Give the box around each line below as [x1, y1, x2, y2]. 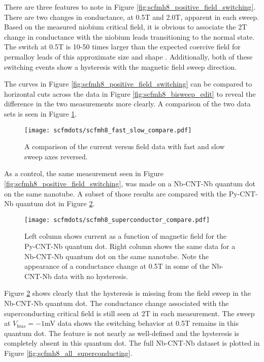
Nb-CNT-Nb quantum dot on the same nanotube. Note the [24, 250, 209, 261]
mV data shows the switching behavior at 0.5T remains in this [45, 318, 239, 328]
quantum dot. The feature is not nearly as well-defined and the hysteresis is [4, 327, 239, 338]
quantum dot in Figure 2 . [15, 198, 95, 209]
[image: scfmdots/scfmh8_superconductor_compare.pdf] [24, 216, 210, 224]
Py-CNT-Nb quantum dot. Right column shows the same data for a [24, 241, 236, 251]
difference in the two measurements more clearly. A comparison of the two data [4, 98, 251, 109]
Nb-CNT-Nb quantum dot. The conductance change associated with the [4, 297, 229, 308]
